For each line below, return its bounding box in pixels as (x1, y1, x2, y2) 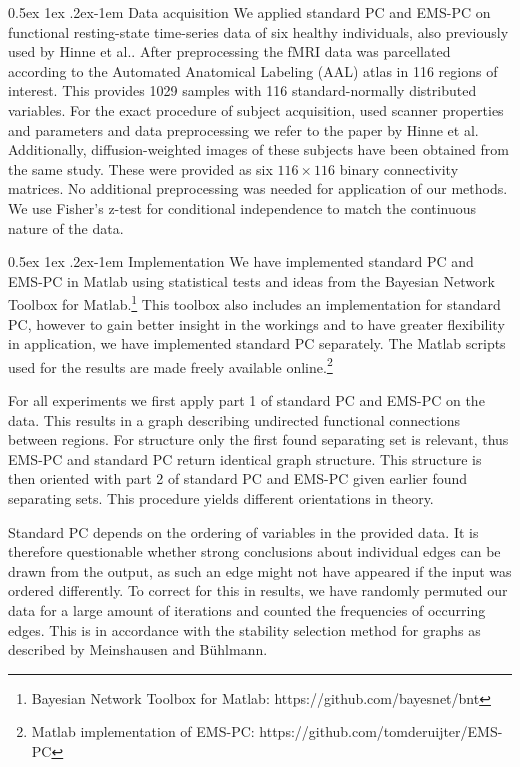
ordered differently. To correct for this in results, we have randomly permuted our (8, 580, 508, 601)
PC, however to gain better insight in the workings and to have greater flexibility (8, 313, 505, 334)
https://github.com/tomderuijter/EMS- (259, 721, 503, 742)
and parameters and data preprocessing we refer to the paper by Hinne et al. (8, 119, 479, 140)
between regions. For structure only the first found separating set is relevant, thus (8, 429, 509, 450)
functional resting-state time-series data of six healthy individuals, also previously (8, 21, 509, 42)
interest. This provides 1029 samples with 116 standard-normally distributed (8, 80, 477, 101)
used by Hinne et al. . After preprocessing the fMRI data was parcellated (8, 41, 451, 62)
